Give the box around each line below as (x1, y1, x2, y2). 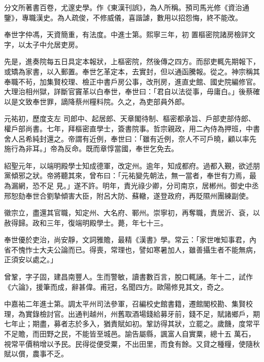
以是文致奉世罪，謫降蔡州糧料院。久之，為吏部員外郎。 (4, 96, 189, 106)
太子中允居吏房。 (25, 39, 82, 49)
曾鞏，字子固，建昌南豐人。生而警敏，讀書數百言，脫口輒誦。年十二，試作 (4, 271, 253, 282)
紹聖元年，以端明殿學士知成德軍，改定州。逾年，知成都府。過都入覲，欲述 (4, 160, 253, 171)
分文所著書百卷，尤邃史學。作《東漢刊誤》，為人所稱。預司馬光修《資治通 (4, 2, 249, 12)
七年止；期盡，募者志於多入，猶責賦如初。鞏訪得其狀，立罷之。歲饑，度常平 (4, 318, 260, 329)
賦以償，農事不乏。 (4, 348, 68, 359)
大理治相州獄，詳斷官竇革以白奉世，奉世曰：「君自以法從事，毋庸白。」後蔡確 (4, 86, 260, 97)
